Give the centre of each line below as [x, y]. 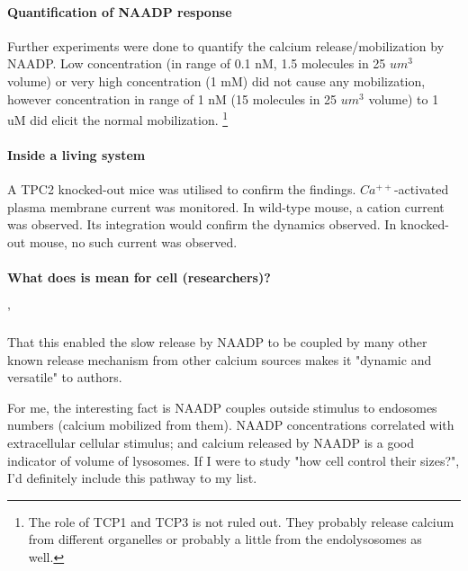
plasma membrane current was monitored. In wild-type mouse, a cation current [226, 206]
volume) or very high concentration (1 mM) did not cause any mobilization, [216, 80]
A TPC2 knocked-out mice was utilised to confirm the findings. [182, 189]
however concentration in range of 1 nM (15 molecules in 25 [172, 98]
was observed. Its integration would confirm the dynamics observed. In [202, 224]
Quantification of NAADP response [120, 11]
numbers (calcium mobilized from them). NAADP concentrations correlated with [231, 425]
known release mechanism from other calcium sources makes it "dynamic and [220, 359]
